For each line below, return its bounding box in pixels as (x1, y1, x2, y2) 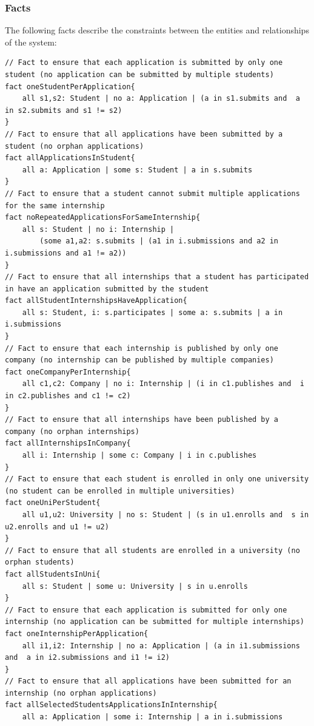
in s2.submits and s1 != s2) (5, 106, 122, 115)
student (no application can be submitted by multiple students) (5, 70, 274, 79)
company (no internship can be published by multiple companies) (5, 356, 274, 365)
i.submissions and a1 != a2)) (5, 248, 127, 257)
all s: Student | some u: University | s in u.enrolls (22, 582, 248, 591)
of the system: (5, 35, 57, 48)
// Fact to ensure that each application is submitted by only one (5, 58, 283, 67)
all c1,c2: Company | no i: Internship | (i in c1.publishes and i (22, 379, 304, 388)
